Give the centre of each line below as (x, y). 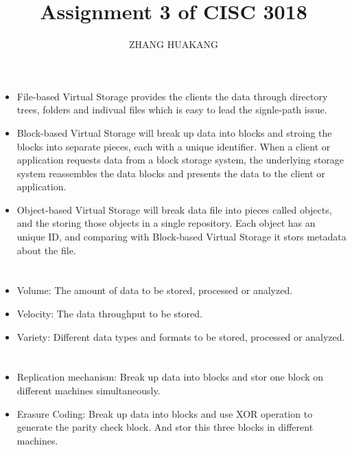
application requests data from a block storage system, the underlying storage (180, 160)
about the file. (46, 250)
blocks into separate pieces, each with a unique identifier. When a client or (174, 146)
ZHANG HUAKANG (174, 44)
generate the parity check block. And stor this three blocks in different (165, 427)
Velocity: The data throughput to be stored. (109, 314)
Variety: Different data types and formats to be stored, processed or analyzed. (181, 336)
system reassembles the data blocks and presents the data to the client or (171, 173)
